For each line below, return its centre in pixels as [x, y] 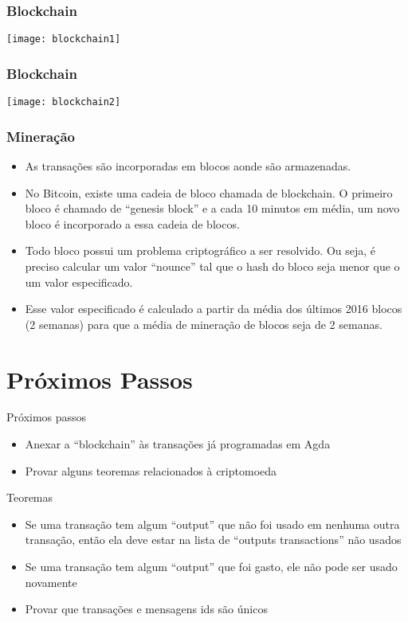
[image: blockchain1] [64, 39]
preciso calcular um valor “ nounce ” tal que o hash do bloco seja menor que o [212, 266]
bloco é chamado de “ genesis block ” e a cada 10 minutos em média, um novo [212, 208]
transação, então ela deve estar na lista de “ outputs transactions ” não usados [213, 540]
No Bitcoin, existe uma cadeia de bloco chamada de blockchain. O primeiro [209, 192]
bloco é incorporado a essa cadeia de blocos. [132, 223]
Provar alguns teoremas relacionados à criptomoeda [151, 470]
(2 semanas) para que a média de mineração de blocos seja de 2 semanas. [204, 324]
